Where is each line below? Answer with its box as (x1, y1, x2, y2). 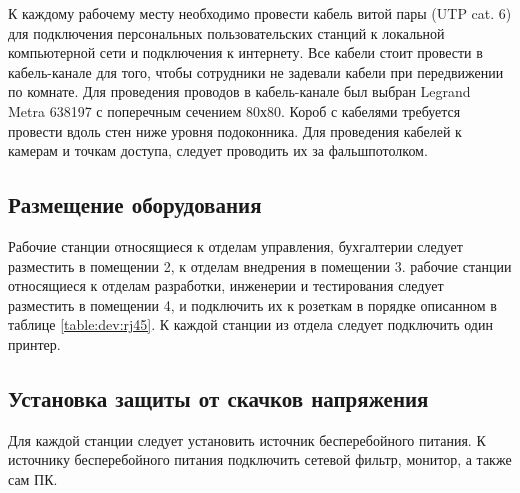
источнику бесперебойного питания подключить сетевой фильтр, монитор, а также (8, 449, 512, 470)
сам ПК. (8, 468, 58, 489)
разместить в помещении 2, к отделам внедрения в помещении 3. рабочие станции (8, 255, 512, 276)
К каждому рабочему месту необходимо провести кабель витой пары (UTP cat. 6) (8, 3, 512, 23)
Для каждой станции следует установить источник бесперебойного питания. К (8, 429, 486, 450)
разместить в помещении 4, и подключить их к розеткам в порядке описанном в (8, 294, 497, 315)
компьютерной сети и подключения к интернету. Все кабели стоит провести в (8, 42, 483, 63)
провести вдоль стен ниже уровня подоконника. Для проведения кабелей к (8, 120, 462, 141)
